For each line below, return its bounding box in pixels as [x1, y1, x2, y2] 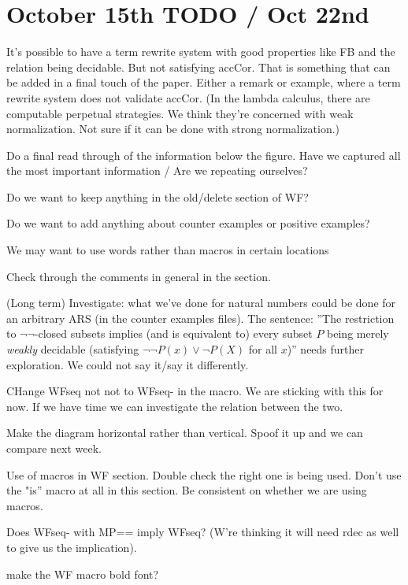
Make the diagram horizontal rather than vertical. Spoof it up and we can [6, 424, 363, 441]
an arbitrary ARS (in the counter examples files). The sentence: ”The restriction [6, 309, 395, 326]
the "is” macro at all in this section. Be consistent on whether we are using [6, 482, 367, 498]
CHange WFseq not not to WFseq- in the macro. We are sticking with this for [6, 383, 384, 399]
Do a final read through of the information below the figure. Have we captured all [6, 146, 401, 163]
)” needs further [287, 341, 365, 357]
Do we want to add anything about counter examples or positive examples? [6, 215, 370, 231]
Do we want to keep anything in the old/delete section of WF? [6, 188, 309, 205]
